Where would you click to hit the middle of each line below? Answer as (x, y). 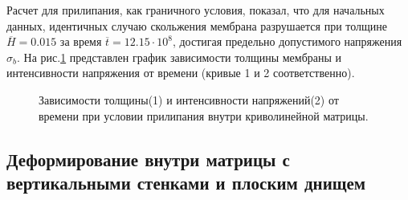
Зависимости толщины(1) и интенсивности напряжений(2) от (189, 99)
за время (81, 41)
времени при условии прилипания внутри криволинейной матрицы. (204, 115)
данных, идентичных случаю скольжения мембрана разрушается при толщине (197, 25)
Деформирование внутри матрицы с (148, 159)
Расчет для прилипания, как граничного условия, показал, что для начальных (196, 10)
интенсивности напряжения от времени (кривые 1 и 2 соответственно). (181, 73)
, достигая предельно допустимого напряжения (287, 41)
